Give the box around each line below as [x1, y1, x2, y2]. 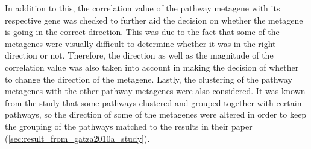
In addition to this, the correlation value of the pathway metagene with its [5, 2, 280, 14]
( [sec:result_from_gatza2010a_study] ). [5, 132, 150, 144]
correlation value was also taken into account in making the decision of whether [5, 60, 299, 73]
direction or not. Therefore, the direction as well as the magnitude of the [5, 49, 274, 62]
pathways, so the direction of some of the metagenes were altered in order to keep [5, 108, 307, 121]
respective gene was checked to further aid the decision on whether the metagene [5, 13, 303, 26]
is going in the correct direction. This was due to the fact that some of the [5, 25, 280, 38]
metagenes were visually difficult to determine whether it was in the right [5, 37, 276, 49]
